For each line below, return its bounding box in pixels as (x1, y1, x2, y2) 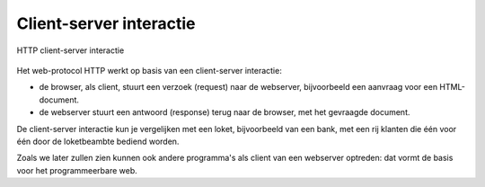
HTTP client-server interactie (16, 45, 125, 56)
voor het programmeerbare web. (16, 165, 138, 175)
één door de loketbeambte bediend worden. (16, 136, 180, 147)
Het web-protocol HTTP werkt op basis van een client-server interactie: (16, 65, 282, 76)
